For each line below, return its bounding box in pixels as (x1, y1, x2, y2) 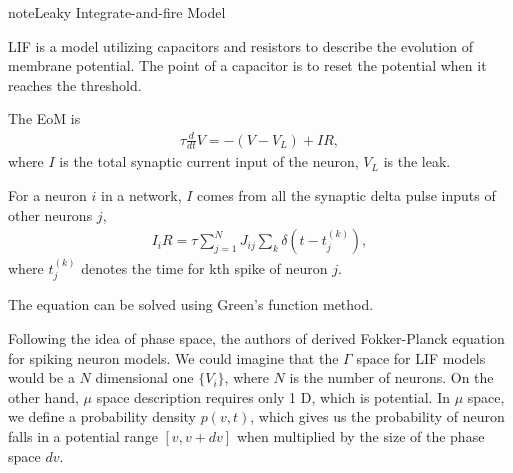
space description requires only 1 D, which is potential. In (96, 386, 450, 407)
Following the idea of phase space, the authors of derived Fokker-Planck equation (8, 327, 505, 348)
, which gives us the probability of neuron (250, 406, 505, 427)
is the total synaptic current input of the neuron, (59, 151, 359, 172)
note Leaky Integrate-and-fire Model (8, 2, 226, 22)
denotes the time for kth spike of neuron (81, 257, 328, 278)
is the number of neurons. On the (289, 367, 494, 388)
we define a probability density (8, 406, 196, 427)
